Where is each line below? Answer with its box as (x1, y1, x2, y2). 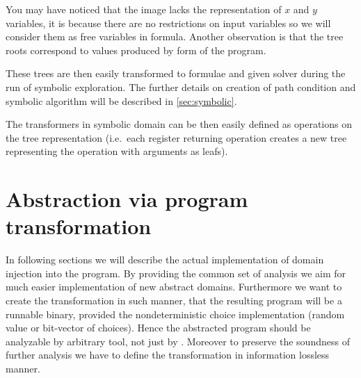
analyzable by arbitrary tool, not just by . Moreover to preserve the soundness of (6, 334, 350, 348)
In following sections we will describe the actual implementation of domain (6, 252, 324, 267)
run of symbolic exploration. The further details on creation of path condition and (6, 79, 356, 94)
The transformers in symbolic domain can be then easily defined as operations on (6, 117, 353, 131)
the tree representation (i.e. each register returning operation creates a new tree (6, 130, 347, 145)
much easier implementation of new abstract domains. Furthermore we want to (6, 279, 342, 294)
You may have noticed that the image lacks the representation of (6, 2, 282, 16)
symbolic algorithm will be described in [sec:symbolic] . (6, 93, 237, 108)
